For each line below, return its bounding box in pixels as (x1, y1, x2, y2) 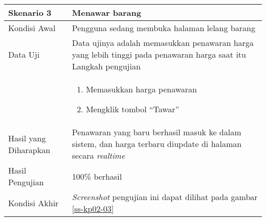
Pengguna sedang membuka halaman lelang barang (72, 22, 255, 34)
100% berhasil (72, 170, 122, 182)
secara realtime (72, 150, 125, 161)
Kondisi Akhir (8, 197, 59, 209)
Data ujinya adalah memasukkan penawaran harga (72, 37, 254, 48)
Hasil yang (8, 132, 46, 144)
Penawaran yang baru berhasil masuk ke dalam (72, 126, 241, 138)
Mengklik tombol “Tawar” (85, 103, 180, 115)
